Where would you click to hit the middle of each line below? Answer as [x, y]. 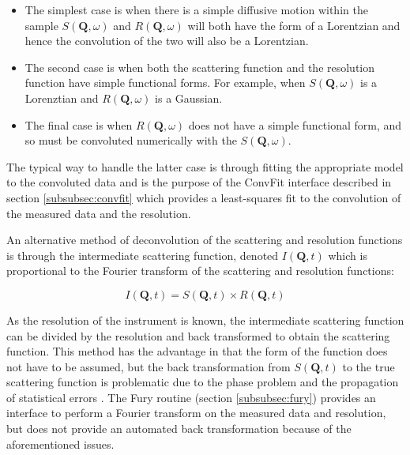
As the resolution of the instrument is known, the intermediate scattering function [205, 320]
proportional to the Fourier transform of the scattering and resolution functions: [200, 271]
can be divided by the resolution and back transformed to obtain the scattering [198, 335]
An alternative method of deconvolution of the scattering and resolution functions [205, 240]
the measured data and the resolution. [99, 213]
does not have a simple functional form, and [295, 124]
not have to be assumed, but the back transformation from [149, 366]
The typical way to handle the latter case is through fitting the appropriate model [205, 166]
